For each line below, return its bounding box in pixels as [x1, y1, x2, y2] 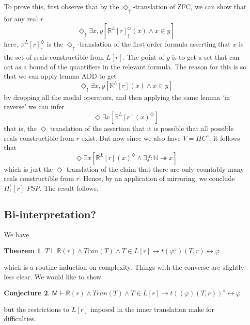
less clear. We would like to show [4, 271, 101, 281]
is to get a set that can [172, 52, 240, 62]
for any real [4, 13, 38, 23]
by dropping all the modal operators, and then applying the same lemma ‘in [4, 92, 230, 102]
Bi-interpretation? [4, 206, 96, 221]
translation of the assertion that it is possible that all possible [50, 123, 234, 133]
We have [4, 229, 29, 239]
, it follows [209, 132, 240, 143]
